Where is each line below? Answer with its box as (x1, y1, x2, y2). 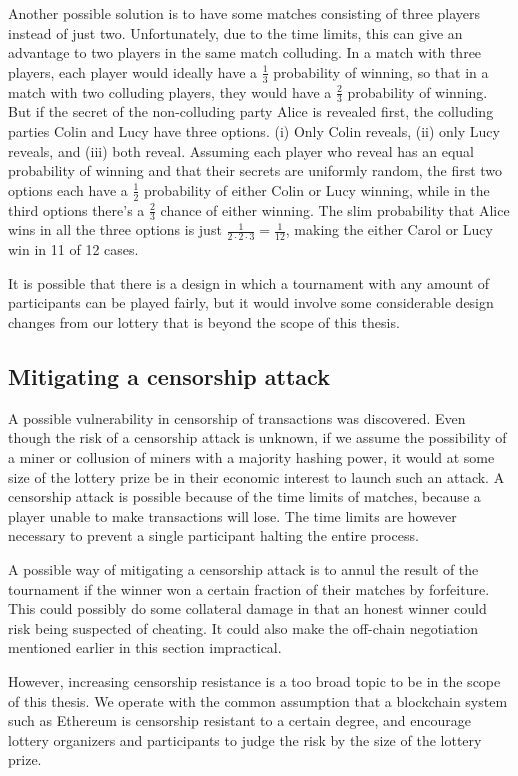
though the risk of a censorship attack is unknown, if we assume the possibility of (8, 427, 507, 448)
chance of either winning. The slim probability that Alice (160, 199, 510, 220)
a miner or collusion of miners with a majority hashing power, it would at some (8, 447, 495, 468)
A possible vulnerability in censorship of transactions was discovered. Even (8, 407, 466, 428)
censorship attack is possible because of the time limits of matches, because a (8, 486, 481, 507)
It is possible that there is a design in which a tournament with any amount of (8, 272, 490, 293)
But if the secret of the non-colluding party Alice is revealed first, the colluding (8, 101, 494, 122)
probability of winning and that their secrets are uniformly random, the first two (8, 160, 503, 181)
